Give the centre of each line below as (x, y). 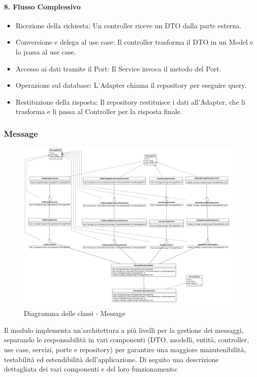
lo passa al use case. (46, 51)
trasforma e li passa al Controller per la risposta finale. (99, 111)
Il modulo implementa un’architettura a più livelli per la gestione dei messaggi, (124, 330)
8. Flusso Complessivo (42, 6)
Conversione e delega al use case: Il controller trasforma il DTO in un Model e (134, 42)
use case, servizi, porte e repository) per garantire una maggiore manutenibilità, (125, 349)
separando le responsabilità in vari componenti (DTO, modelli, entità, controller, (127, 340)
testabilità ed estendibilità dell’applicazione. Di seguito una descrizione (111, 359)
